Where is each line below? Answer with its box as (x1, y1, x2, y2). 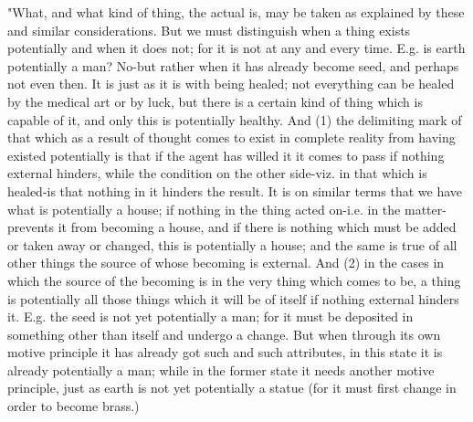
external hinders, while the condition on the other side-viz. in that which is (7, 164, 427, 183)
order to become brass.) (7, 396, 140, 416)
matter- (404, 199, 447, 218)
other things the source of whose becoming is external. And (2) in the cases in (7, 253, 445, 272)
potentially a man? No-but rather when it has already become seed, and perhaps (7, 56, 459, 75)
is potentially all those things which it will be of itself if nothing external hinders (7, 289, 459, 308)
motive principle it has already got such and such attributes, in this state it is (7, 343, 443, 362)
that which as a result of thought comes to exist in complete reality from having (7, 128, 456, 147)
